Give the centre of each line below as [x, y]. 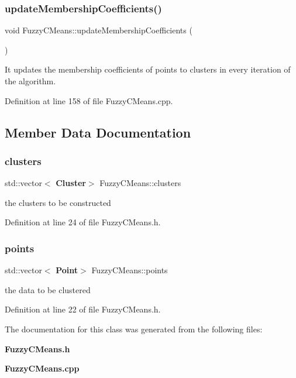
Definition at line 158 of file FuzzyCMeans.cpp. [89, 100]
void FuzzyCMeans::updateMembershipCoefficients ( [99, 30]
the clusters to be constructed [58, 202]
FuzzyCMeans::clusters [140, 183]
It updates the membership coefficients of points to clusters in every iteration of [148, 69]
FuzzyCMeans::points [130, 270]
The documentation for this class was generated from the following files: [134, 329]
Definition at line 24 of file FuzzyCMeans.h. [83, 222]
